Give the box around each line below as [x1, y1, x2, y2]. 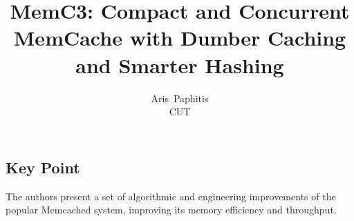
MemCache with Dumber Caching [13, 23, 346, 52]
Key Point [6, 156, 80, 177]
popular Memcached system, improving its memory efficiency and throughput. [6, 202, 337, 217]
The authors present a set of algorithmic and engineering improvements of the [6, 189, 336, 203]
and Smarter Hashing [75, 50, 284, 79]
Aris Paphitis [151, 90, 209, 105]
